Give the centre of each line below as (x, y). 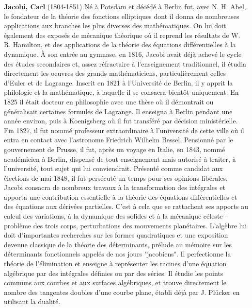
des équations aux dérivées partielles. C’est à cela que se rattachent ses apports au (126, 206)
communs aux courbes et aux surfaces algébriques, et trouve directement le (115, 282)
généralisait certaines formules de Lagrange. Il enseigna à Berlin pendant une (118, 111)
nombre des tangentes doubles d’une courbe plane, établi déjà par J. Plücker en (122, 292)
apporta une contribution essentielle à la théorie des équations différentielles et (121, 197)
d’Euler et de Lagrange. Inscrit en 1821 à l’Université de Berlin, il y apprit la (118, 82)
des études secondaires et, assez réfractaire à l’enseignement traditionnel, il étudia (125, 63)
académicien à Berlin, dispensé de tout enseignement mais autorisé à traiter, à (120, 159)
